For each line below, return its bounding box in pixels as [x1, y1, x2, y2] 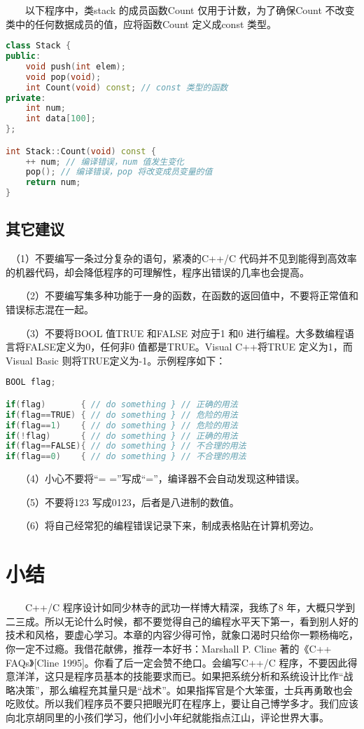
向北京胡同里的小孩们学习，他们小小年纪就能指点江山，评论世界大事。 [6, 709, 329, 724]
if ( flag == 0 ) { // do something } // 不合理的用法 [6, 451, 246, 462]
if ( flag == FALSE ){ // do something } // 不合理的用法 [6, 441, 246, 451]
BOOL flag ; [6, 377, 56, 388]
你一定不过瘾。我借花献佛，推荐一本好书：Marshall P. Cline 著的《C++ [6, 641, 332, 655]
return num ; [25, 177, 81, 188]
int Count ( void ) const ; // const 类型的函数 [25, 82, 228, 93]
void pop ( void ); [25, 71, 101, 82]
